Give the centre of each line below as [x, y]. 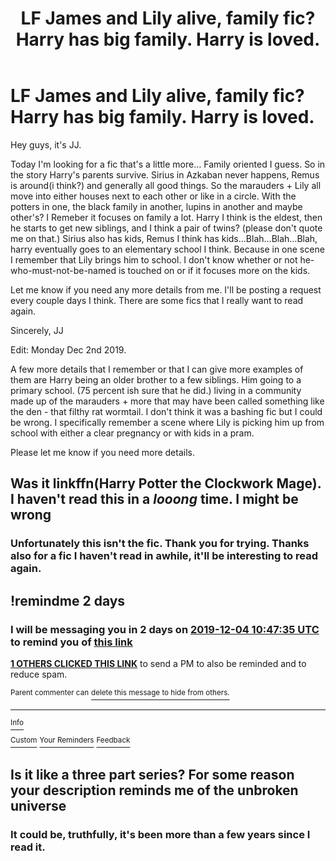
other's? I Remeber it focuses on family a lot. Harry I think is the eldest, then [166, 217]
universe [38, 805]
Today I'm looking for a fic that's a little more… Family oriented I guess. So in [168, 164]
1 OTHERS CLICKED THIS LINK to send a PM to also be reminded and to [158, 663]
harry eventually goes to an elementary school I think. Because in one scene [167, 249]
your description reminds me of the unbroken [154, 790]
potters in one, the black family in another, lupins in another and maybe [156, 206]
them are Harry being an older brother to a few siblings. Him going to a [156, 379]
